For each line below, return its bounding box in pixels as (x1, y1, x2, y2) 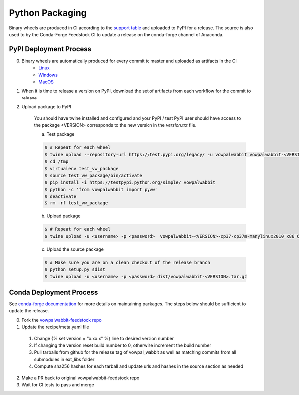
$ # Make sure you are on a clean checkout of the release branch (44, 259, 210, 265)
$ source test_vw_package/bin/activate (44, 172, 142, 178)
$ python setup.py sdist (44, 267, 106, 272)
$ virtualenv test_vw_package (44, 166, 119, 171)
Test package (46, 131, 75, 137)
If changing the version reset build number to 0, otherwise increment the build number (34, 342, 211, 348)
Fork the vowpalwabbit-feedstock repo (21, 317, 102, 323)
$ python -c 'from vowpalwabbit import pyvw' (44, 187, 158, 192)
